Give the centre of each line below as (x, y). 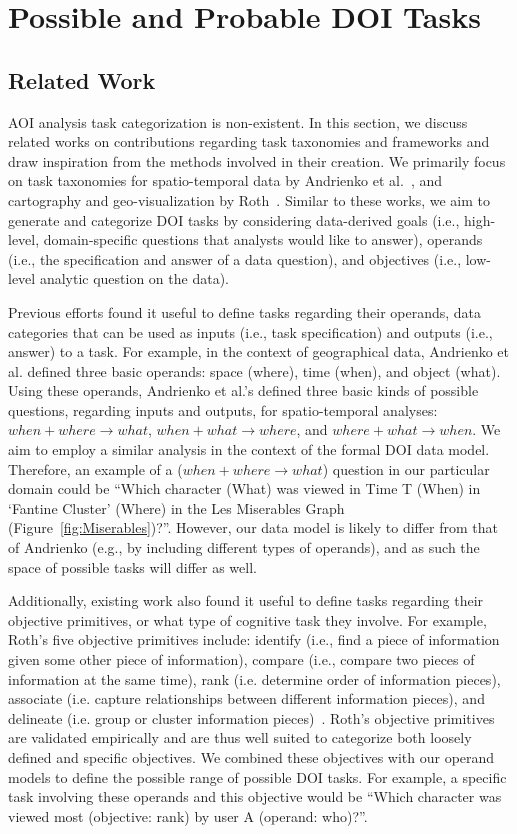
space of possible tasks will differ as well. (132, 566)
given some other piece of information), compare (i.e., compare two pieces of (241, 659)
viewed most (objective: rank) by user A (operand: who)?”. (188, 815)
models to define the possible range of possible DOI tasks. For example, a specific (257, 776)
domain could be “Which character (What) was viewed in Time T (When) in (244, 488)
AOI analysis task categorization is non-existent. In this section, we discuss (238, 121)
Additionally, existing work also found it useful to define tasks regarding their (246, 600)
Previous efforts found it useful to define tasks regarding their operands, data (245, 311)
